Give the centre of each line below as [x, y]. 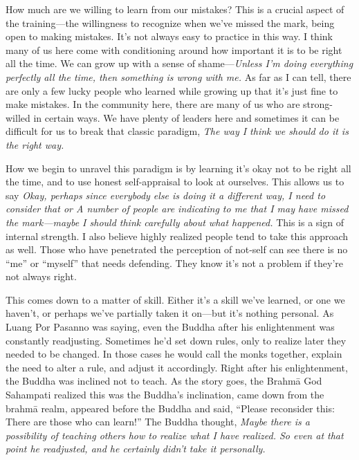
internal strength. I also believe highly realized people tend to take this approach [177, 236]
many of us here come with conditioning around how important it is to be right [174, 49]
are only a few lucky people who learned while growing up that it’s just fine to [172, 90]
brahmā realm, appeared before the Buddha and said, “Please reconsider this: [170, 408]
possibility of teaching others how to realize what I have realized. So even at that [175, 435]
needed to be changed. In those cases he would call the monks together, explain [174, 354]
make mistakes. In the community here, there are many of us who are [153, 104]
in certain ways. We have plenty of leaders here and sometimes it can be [186, 117]
